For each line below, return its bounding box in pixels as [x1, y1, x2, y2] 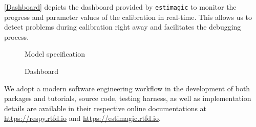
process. [4, 31, 29, 42]
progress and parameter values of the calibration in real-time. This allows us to [4, 11, 252, 22]
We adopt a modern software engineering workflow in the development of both [4, 83, 250, 93]
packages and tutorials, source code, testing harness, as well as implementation [4, 93, 251, 104]
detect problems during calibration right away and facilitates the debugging [4, 21, 241, 32]
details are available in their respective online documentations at [4, 103, 207, 113]
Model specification [25, 48, 85, 59]
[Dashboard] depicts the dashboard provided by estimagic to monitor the [4, 2, 237, 12]
